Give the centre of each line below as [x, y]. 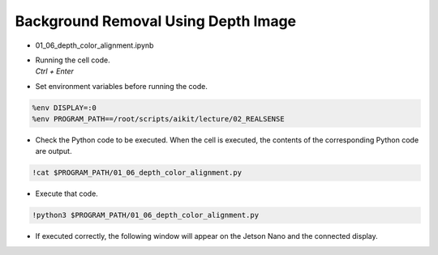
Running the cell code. [73, 60]
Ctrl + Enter [55, 71]
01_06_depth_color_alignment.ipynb [94, 45]
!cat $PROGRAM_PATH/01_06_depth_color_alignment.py [137, 173]
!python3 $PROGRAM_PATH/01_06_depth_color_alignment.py [146, 215]
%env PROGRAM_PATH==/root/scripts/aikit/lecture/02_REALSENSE [158, 119]
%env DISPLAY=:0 [64, 108]
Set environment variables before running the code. [122, 86]
